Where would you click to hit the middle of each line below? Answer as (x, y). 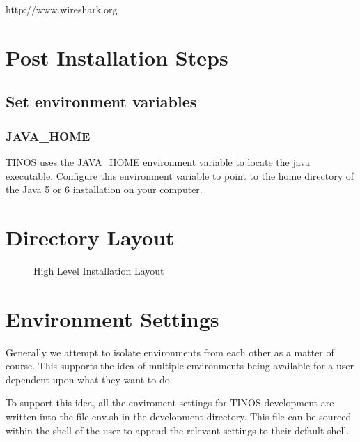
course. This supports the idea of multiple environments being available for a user (180, 366)
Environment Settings (112, 318)
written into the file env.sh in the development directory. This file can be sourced (179, 416)
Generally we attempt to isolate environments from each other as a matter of (170, 352)
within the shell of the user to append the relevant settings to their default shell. (178, 430)
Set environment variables (101, 101)
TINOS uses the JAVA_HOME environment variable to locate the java (158, 161)
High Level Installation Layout (99, 270)
